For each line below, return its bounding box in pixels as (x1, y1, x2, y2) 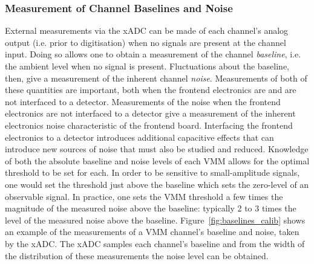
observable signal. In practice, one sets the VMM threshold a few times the (5, 190, 283, 202)
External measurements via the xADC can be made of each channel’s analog (5, 24, 289, 37)
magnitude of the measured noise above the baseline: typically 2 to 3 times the (5, 202, 296, 214)
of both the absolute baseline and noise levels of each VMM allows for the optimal (5, 154, 310, 167)
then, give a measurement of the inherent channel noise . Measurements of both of (5, 71, 307, 84)
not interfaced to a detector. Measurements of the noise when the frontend (5, 95, 281, 108)
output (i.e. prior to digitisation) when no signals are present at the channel (5, 36, 286, 48)
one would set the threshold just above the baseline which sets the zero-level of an (5, 178, 309, 190)
